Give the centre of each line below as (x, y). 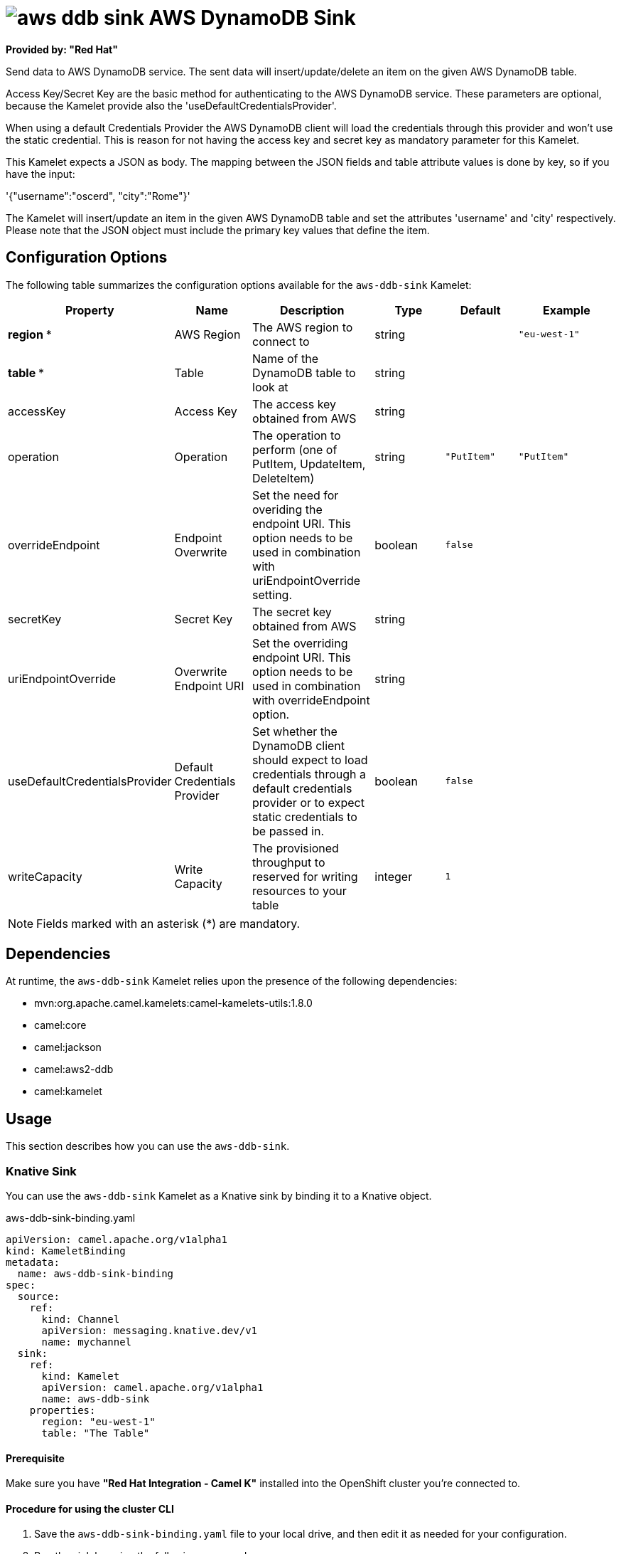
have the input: (40, 174)
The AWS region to (303, 327)
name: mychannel (87, 1342)
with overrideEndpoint (311, 700)
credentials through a (309, 774)
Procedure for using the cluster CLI (90, 1508)
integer (394, 876)
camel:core (60, 1025)
